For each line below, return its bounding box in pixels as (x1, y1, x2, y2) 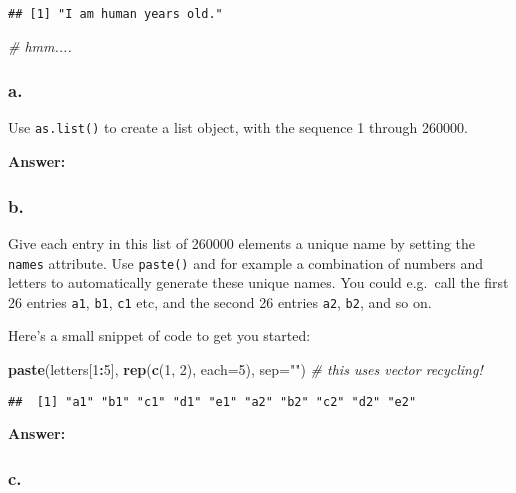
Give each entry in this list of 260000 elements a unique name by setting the (8, 232, 476, 253)
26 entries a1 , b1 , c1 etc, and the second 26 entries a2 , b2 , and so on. (8, 291, 432, 312)
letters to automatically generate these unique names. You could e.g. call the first (8, 272, 509, 293)
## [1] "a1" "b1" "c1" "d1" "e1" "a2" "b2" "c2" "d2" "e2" (8, 394, 417, 409)
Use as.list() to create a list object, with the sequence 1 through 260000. (8, 117, 468, 138)
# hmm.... (8, 35, 72, 56)
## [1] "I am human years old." (8, 7, 223, 21)
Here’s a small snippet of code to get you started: (8, 325, 311, 346)
